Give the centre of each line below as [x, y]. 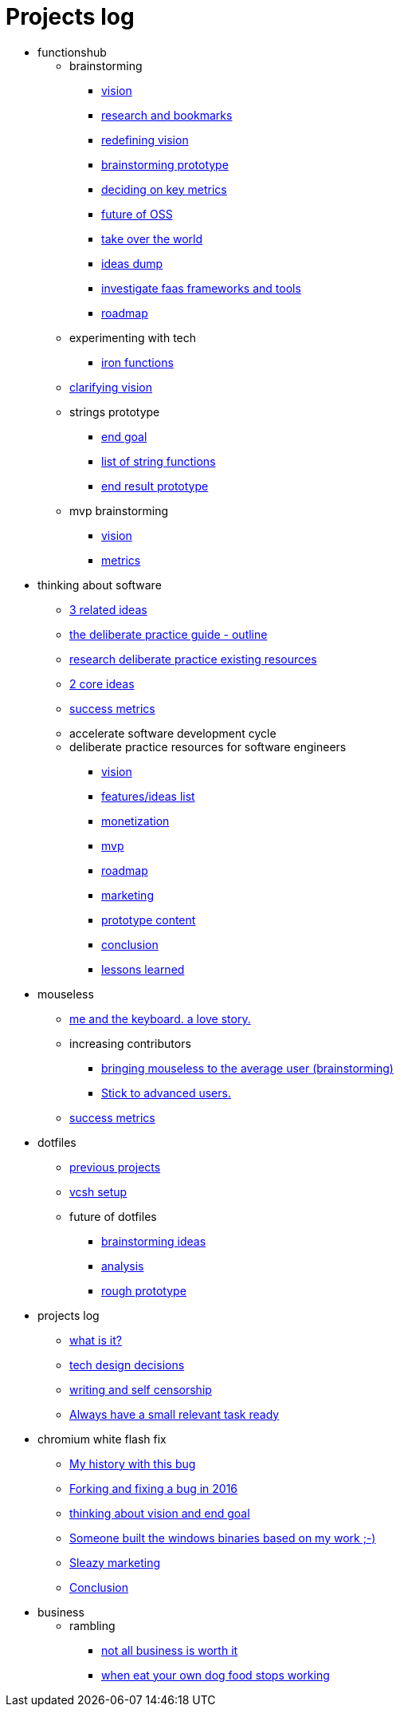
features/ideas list [148, 796]
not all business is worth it [170, 1650]
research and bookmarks [167, 115]
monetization [135, 821]
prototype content [149, 920]
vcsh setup [98, 1191]
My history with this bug [133, 1463]
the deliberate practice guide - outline [169, 634]
